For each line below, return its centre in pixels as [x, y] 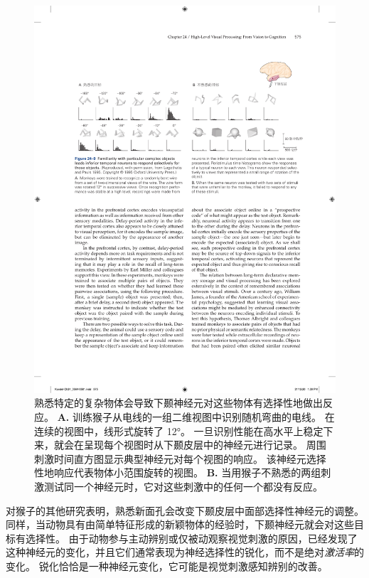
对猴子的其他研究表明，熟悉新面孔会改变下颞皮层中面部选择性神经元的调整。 [185, 510]
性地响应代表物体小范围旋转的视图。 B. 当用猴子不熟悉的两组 [178, 472]
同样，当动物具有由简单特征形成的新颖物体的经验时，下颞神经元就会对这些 [180, 524]
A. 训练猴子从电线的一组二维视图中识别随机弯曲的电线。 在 [196, 416]
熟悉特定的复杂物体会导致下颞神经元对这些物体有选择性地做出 [178, 403]
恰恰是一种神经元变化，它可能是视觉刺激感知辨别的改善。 [193, 566]
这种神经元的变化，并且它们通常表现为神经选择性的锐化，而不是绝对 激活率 [180, 552]
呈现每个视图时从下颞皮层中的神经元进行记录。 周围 [205, 445]
